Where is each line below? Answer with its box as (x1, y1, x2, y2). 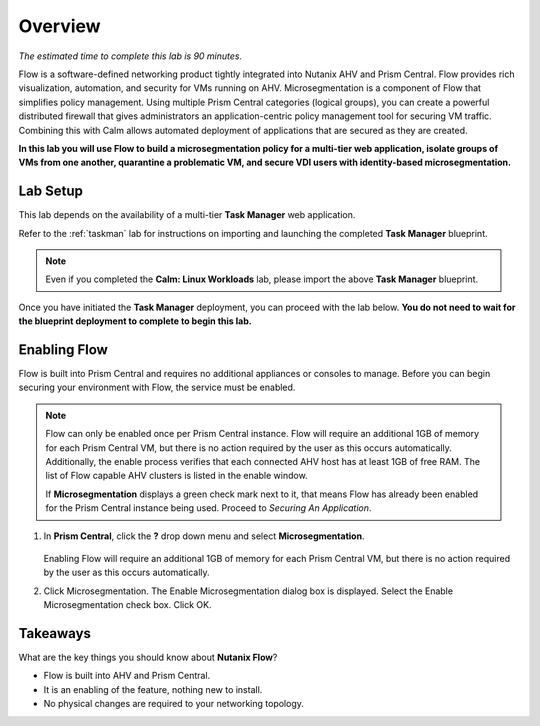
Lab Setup (18, 183, 84, 200)
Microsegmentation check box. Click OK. (43, 599, 212, 611)
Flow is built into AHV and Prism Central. (43, 670, 211, 682)
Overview (18, 15, 101, 37)
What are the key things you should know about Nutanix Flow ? (18, 651, 278, 664)
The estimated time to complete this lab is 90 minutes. (18, 50, 243, 62)
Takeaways (18, 625, 92, 642)
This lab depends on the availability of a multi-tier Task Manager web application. (18, 209, 356, 221)
